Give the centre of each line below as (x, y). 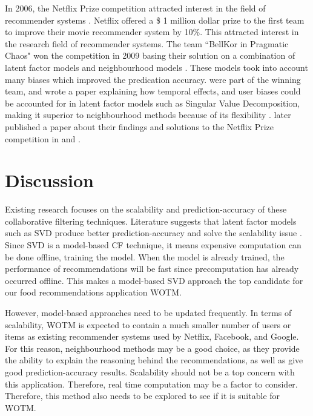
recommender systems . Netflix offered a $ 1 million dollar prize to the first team (155, 20)
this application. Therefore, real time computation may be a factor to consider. (151, 384)
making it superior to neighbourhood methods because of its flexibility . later (148, 115)
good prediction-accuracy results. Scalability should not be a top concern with (150, 371)
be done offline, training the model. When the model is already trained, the (145, 256)
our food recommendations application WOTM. (93, 292)
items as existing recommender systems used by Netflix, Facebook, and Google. (152, 336)
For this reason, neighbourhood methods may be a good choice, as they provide (152, 348)
